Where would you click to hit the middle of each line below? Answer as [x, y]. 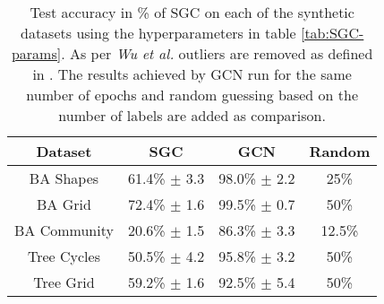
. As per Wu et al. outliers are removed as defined [217, 53]
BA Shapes [64, 178]
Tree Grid [64, 282]
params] [36, 53]
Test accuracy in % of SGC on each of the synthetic [192, 12]
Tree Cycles [64, 256]
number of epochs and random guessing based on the [192, 95]
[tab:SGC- [332, 33]
